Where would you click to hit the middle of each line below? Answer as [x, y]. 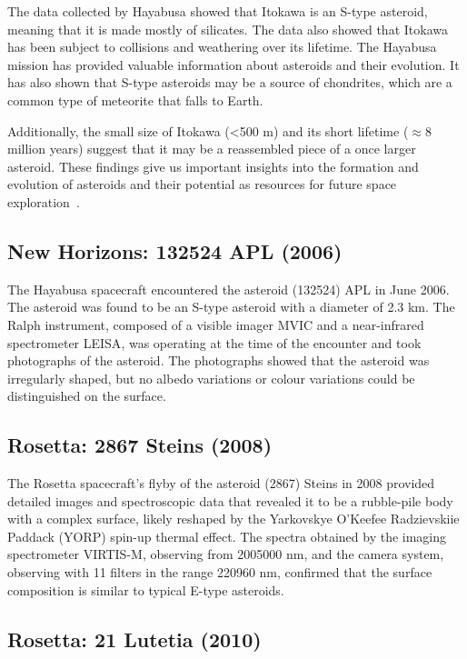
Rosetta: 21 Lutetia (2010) [134, 639]
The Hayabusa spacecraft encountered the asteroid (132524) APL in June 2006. [229, 289]
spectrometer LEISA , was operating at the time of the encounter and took [214, 342]
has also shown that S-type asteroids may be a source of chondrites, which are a [230, 82]
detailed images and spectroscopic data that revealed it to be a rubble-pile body [230, 500]
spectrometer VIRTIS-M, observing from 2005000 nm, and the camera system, [226, 554]
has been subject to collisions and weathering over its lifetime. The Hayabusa [222, 47]
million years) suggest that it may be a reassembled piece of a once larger [212, 149]
